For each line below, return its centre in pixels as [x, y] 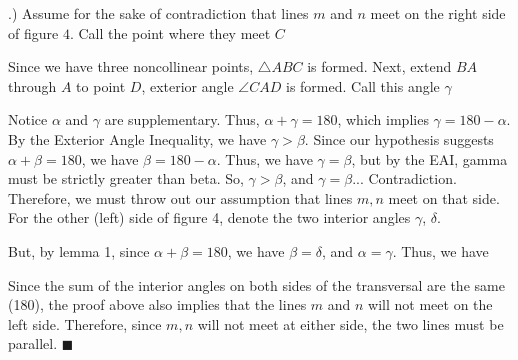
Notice [28, 119]
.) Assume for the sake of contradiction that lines [158, 13]
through [32, 85]
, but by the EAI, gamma [429, 158]
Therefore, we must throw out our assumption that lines [180, 197]
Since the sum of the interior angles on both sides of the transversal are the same [256, 284]
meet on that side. [444, 197]
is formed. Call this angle [362, 85]
